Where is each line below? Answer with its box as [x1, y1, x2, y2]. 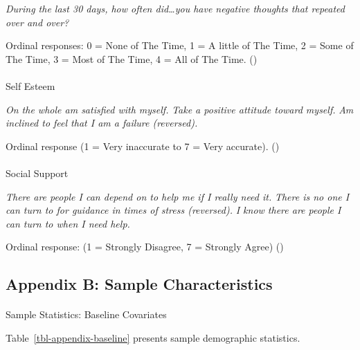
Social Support [6, 165, 69, 180]
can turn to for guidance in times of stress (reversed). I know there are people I [6, 203, 341, 217]
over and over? [6, 15, 69, 29]
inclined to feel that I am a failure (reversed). [6, 116, 198, 130]
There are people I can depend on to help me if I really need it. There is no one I [6, 189, 350, 203]
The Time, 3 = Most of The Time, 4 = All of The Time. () [6, 51, 258, 66]
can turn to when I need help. [6, 216, 130, 230]
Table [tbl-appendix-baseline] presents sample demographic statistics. [6, 330, 300, 344]
